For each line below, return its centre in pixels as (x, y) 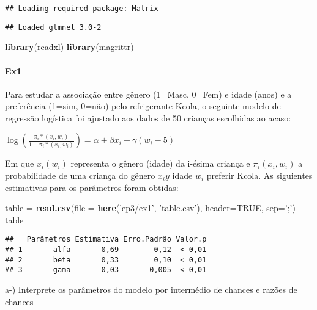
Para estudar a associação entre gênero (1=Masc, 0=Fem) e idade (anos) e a (148, 94)
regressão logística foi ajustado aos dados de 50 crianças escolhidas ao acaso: (148, 117)
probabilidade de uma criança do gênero (80, 175)
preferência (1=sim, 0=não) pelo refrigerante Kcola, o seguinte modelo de (143, 106)
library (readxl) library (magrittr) (69, 47)
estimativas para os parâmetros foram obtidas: (92, 187)
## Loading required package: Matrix (82, 9)
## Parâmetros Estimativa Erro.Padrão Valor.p (106, 240)
